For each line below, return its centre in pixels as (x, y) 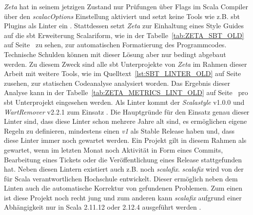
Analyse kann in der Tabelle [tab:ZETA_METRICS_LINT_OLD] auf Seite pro (126, 92)
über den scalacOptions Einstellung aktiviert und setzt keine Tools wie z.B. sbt (122, 16)
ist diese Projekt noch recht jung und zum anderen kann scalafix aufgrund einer (123, 197)
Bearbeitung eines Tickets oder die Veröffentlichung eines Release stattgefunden (123, 159)
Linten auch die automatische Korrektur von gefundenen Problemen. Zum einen (123, 188)
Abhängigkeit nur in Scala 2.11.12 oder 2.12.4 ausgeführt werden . (103, 207)
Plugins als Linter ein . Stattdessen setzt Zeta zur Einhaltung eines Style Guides (124, 26)
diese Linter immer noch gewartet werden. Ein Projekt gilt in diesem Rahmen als (125, 140)
